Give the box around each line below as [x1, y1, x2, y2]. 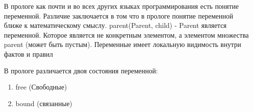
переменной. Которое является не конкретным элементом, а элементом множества [4, 29, 249, 40]
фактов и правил [4, 48, 53, 59]
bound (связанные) [15, 98, 73, 108]
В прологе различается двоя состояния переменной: [4, 65, 158, 75]
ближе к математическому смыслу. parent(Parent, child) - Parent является [4, 20, 227, 30]
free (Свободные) [15, 82, 67, 92]
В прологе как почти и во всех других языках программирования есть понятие [4, 1, 239, 11]
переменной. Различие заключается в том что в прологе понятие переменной [4, 10, 233, 21]
